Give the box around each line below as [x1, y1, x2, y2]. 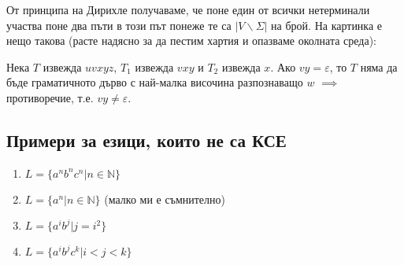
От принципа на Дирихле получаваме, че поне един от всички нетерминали [6, 2, 370, 17]
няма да [360, 58, 398, 75]
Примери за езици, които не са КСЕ [6, 127, 287, 152]
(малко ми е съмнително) [104, 190, 225, 207]
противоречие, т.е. [6, 89, 94, 105]
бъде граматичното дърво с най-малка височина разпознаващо [6, 74, 303, 90]
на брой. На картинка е [271, 17, 383, 33]
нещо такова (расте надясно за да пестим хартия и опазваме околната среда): [6, 32, 376, 49]
